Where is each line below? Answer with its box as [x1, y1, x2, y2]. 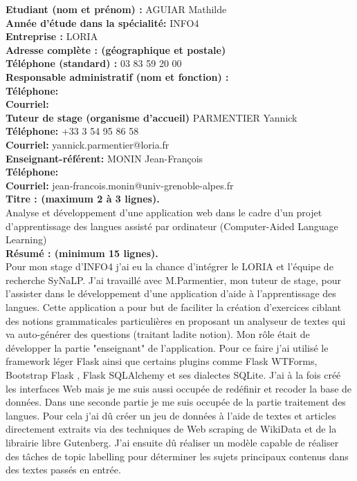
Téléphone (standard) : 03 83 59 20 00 [6, 56, 182, 70]
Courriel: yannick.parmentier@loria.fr [6, 137, 170, 151]
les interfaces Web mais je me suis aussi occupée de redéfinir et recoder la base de [6, 381, 352, 395]
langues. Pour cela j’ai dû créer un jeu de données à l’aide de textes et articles [6, 408, 336, 422]
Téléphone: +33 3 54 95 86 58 [6, 124, 139, 138]
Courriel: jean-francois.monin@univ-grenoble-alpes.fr [6, 178, 234, 192]
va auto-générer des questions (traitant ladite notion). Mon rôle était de [6, 327, 310, 341]
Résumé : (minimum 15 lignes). [6, 245, 158, 260]
